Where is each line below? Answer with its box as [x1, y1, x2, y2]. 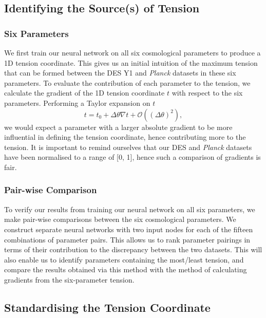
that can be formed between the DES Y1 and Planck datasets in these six [4, 67, 236, 78]
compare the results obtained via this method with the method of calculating [4, 264, 247, 275]
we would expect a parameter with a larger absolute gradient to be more [4, 121, 233, 132]
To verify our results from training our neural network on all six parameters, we [4, 203, 255, 214]
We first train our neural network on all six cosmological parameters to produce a [4, 47, 261, 58]
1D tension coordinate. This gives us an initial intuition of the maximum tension [4, 57, 258, 68]
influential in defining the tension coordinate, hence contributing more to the [4, 132, 246, 142]
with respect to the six [172, 87, 243, 98]
